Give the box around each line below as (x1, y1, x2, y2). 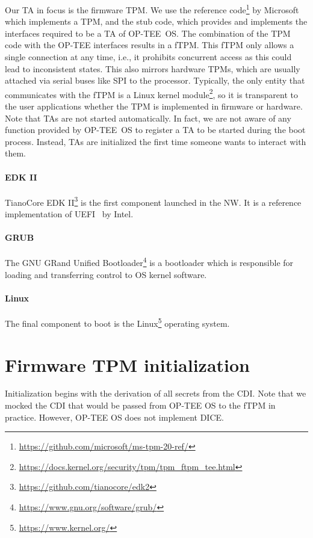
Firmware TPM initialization (5, 352, 250, 377)
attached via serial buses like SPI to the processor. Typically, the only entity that (5, 74, 305, 87)
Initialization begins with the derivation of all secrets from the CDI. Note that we (5, 387, 306, 400)
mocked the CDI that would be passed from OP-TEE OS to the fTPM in (5, 399, 276, 412)
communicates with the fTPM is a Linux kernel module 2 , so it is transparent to (5, 86, 299, 100)
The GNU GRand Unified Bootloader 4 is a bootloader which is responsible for (5, 255, 294, 269)
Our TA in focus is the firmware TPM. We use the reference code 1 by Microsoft (5, 2, 299, 16)
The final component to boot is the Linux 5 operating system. (5, 315, 230, 329)
